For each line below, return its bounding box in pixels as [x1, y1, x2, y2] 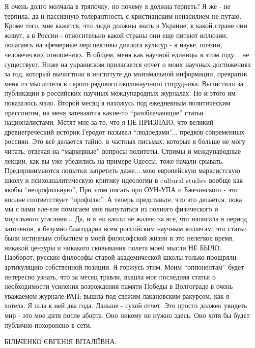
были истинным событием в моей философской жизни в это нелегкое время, [4, 233, 234, 243]
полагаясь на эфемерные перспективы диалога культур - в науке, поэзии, [4, 39, 222, 50]
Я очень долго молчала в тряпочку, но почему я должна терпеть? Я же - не [4, 1, 230, 11]
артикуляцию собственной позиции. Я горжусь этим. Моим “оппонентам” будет [4, 262, 244, 272]
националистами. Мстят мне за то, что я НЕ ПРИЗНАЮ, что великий [4, 117, 214, 127]
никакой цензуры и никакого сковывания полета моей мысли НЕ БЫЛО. [4, 242, 222, 252]
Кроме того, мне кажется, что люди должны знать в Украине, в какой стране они [4, 20, 247, 31]
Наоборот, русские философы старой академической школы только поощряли [4, 252, 237, 262]
